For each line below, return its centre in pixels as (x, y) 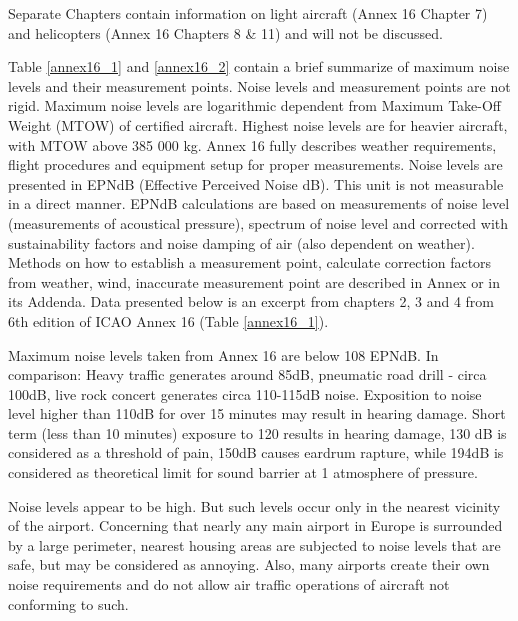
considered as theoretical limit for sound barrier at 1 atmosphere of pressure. (243, 472)
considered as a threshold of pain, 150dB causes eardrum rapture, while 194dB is (256, 452)
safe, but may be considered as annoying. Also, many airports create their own (249, 564)
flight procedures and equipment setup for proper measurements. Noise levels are (255, 164)
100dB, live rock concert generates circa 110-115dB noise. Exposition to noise (245, 393)
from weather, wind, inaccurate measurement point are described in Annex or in (254, 281)
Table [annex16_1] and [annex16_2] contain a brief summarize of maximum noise (259, 66)
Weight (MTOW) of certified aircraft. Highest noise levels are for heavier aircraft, (258, 124)
